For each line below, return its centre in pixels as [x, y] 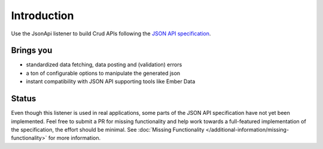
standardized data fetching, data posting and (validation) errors [104, 65]
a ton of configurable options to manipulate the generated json [103, 73]
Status [24, 99]
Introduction [42, 16]
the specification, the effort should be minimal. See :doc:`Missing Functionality [108, 129]
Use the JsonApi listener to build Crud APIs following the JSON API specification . [111, 34]
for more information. [74, 138]
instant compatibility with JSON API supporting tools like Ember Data [111, 81]
